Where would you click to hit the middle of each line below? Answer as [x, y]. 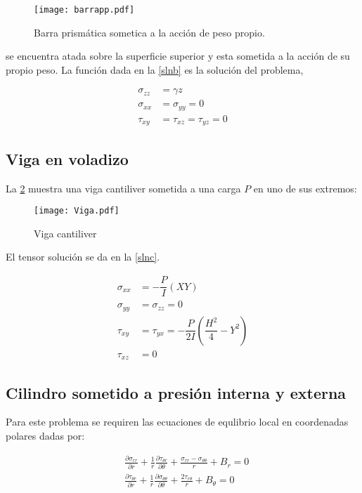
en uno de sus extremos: [305, 188]
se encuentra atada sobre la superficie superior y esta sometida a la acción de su [178, 56]
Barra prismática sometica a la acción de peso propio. [149, 32]
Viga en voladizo [67, 158]
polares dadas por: [45, 435]
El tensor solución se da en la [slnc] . [83, 257]
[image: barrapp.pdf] [84, 10]
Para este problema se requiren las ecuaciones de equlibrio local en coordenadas [177, 422]
